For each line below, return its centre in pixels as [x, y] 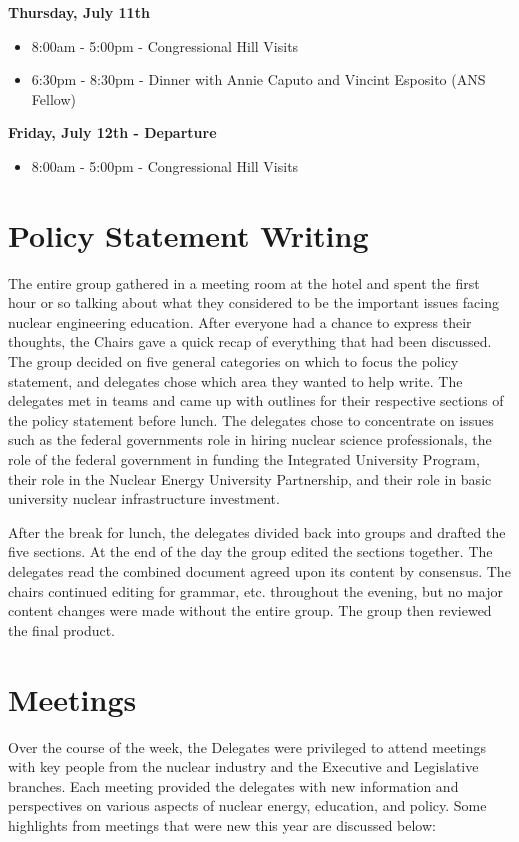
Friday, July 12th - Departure [112, 132]
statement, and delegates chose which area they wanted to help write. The [235, 380]
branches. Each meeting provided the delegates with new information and [233, 785]
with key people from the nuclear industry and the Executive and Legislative [243, 766]
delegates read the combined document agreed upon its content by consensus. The [259, 571]
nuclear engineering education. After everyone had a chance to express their [240, 321]
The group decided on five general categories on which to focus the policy [233, 361]
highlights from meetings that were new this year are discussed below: [222, 824]
